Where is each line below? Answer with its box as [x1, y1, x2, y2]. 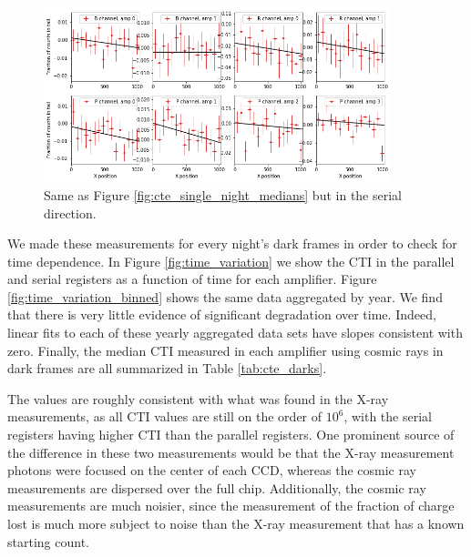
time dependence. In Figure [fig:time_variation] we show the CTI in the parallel [7, 251, 455, 270]
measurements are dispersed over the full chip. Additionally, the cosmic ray [7, 478, 426, 497]
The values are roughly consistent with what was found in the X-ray [7, 389, 389, 408]
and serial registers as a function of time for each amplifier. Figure [7, 269, 377, 289]
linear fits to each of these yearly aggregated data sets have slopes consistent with [7, 323, 463, 342]
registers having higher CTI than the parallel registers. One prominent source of [7, 425, 455, 444]
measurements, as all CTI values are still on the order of [7, 407, 323, 426]
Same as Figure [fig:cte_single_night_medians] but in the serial [44, 185, 402, 204]
